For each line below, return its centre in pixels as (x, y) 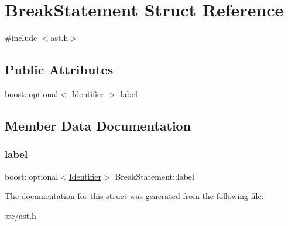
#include (21, 38)
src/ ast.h (20, 215)
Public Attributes (59, 69)
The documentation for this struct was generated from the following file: (134, 196)
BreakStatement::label (155, 176)
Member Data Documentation (98, 125)
